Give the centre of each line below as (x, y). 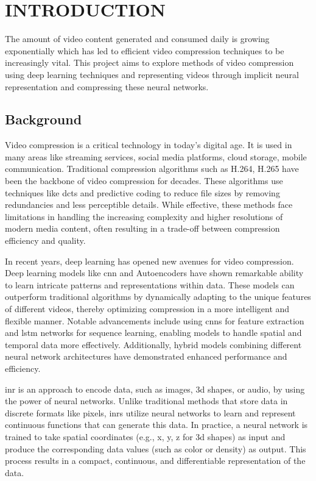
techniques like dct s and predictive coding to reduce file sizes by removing (142, 192)
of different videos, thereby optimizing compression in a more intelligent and (147, 309)
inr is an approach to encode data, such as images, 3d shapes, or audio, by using (155, 389)
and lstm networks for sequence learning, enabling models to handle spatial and (153, 333)
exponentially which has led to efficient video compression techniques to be (145, 50)
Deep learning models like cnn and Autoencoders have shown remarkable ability (154, 273)
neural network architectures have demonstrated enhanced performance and (146, 356)
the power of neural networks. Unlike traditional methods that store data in (146, 401)
